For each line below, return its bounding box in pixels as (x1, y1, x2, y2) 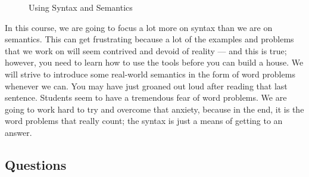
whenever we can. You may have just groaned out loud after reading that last (5, 79, 288, 92)
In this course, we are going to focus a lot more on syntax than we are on (5, 21, 273, 33)
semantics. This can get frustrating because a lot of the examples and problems (5, 33, 294, 45)
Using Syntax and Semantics (29, 1, 133, 13)
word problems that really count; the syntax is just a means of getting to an (5, 114, 283, 127)
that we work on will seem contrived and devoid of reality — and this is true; (5, 44, 287, 57)
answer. (5, 126, 32, 138)
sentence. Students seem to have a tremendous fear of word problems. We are (5, 91, 287, 104)
